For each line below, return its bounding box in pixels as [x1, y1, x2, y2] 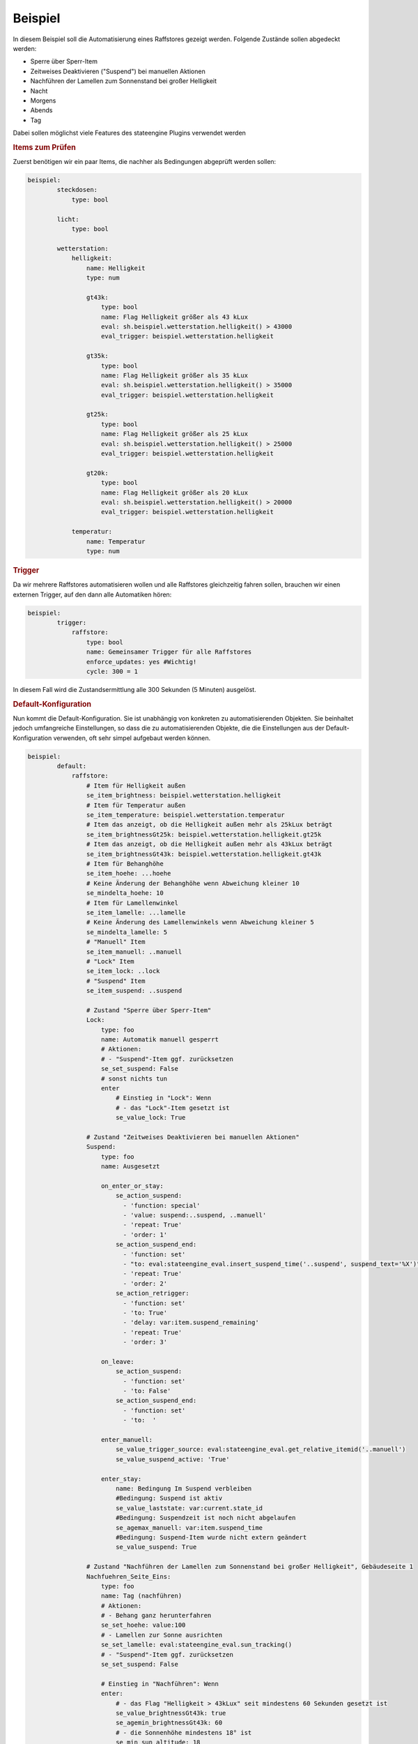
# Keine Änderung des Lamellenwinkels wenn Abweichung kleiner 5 [86, 918, 315, 926]
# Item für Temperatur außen [86, 801, 186, 809]
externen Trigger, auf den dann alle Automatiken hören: [13, 590, 172, 599]
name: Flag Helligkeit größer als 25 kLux [101, 430, 249, 438]
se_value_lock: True [115, 1113, 186, 1122]
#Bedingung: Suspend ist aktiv [115, 1494, 223, 1503]
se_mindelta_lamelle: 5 [86, 928, 167, 936]
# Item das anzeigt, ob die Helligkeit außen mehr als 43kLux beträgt [86, 841, 333, 848]
